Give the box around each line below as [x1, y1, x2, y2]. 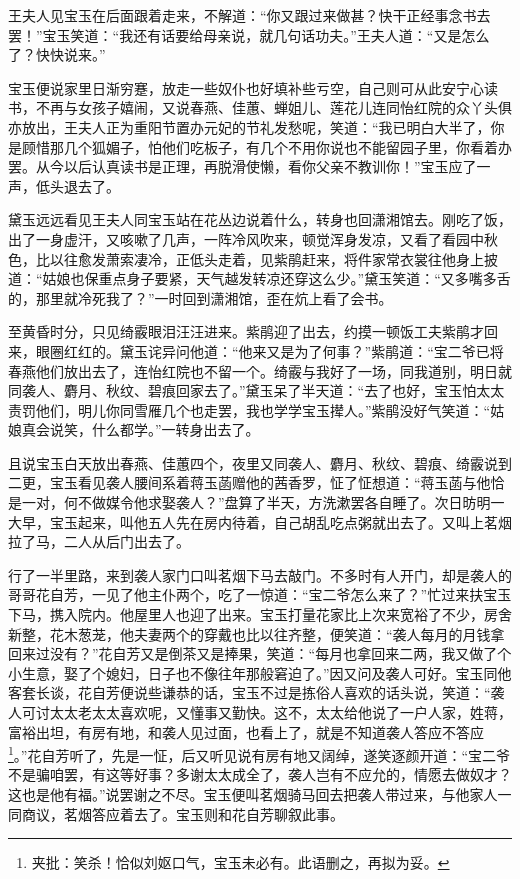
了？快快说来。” [8, 44, 106, 65]
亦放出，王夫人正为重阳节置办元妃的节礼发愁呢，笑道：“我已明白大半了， [8, 116, 491, 137]
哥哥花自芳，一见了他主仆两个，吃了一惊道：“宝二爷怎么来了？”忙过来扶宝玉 [8, 584, 512, 605]
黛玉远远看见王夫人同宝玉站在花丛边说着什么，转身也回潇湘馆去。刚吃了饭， [8, 209, 512, 230]
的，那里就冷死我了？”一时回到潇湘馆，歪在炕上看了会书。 [8, 287, 393, 308]
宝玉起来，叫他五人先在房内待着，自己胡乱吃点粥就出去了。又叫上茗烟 [49, 511, 512, 532]
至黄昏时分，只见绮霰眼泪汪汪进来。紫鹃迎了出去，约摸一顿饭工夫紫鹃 [8, 321, 470, 342]
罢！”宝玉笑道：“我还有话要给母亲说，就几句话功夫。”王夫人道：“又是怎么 [8, 24, 490, 45]
